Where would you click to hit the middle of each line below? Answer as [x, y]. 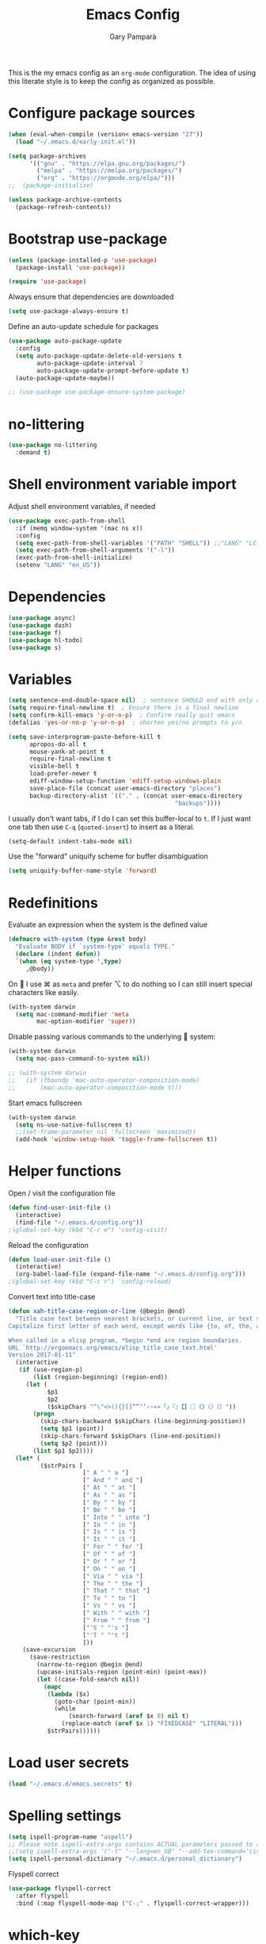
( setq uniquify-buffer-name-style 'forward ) [83, 871]
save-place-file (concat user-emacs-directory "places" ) [125, 788]
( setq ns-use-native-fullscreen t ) [74, 1125]
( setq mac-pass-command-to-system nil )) [83, 1059]
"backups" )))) [198, 803]
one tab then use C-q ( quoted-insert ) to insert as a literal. [102, 827]
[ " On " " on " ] [109, 1569]
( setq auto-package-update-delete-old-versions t [99, 356]
